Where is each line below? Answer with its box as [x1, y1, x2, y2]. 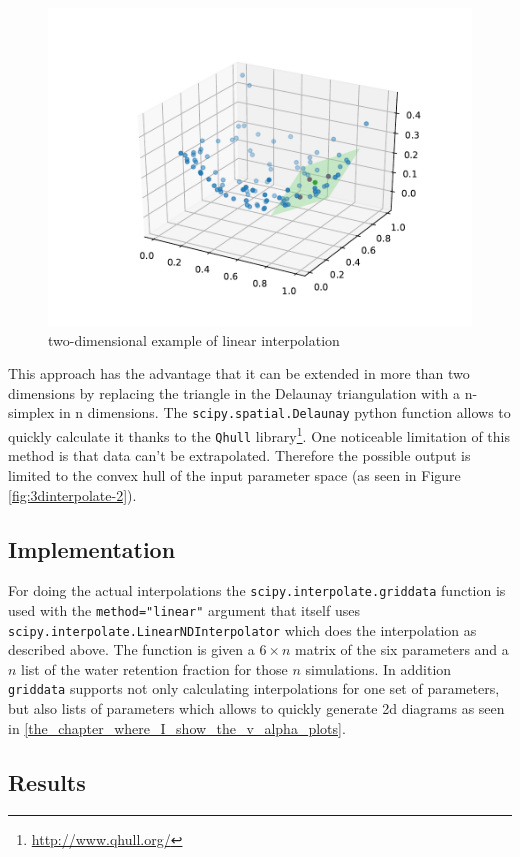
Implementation [8, 533, 176, 564]
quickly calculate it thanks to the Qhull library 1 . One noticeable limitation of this [8, 423, 510, 446]
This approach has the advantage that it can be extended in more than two [8, 363, 470, 384]
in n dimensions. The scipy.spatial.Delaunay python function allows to [59, 402, 511, 423]
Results [8, 766, 86, 797]
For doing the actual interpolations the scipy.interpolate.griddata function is [8, 580, 506, 601]
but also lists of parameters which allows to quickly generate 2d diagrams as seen [8, 698, 505, 719]
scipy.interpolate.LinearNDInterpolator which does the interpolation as [8, 619, 477, 640]
